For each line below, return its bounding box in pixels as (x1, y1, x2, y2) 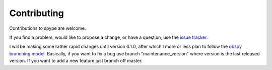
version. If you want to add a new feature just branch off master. (9, 58, 143, 64)
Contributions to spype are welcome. (9, 25, 86, 31)
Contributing (9, 8, 64, 19)
